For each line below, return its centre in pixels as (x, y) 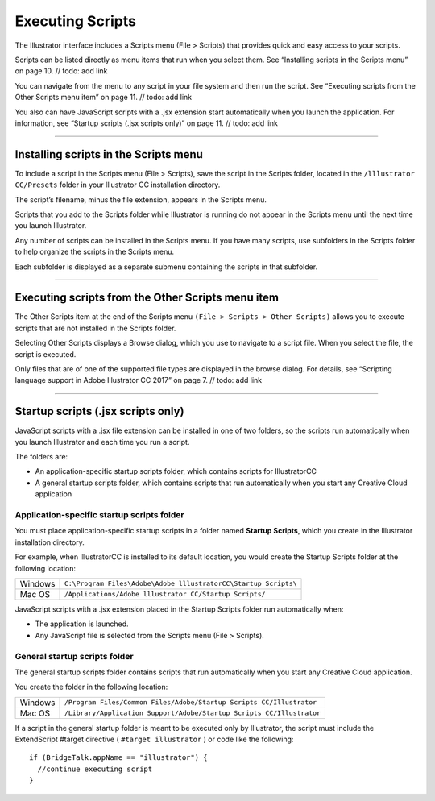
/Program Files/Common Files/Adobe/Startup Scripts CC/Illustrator (191, 702)
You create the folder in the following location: (91, 687)
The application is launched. (82, 624)
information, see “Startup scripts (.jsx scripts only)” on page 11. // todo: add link (146, 123)
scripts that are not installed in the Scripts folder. (95, 328)
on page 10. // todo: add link (61, 71)
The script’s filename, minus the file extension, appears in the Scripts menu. (141, 199)
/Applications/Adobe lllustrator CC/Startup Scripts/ (165, 594)
